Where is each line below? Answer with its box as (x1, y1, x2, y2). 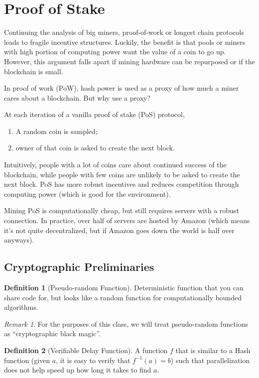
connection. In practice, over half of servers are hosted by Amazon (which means (4, 215, 250, 226)
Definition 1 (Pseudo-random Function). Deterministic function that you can (4, 282, 244, 293)
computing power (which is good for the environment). (4, 188, 171, 199)
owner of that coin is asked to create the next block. (15, 142, 175, 153)
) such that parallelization (170, 355, 250, 365)
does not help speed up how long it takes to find (4, 365, 151, 375)
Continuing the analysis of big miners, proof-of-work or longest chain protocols (4, 27, 244, 37)
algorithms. (4, 302, 38, 312)
